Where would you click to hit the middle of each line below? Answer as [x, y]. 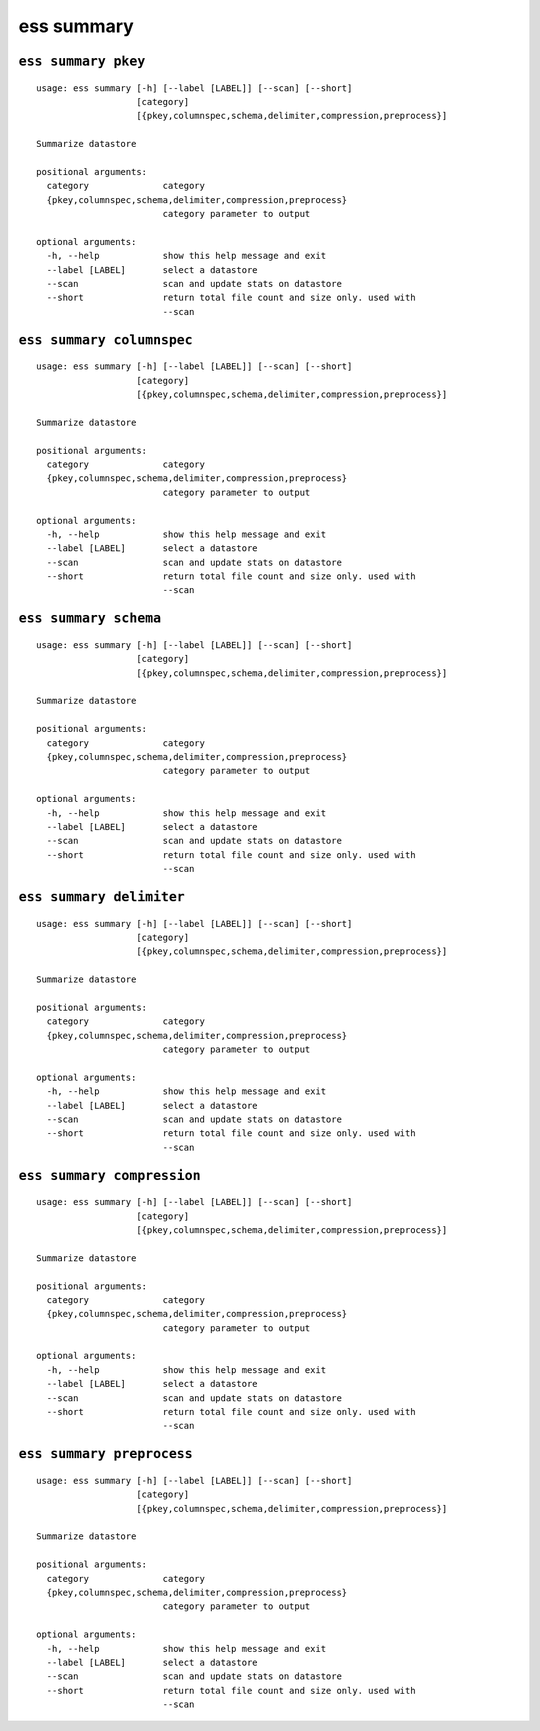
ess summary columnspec [106, 339]
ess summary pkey [82, 61]
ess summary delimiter [101, 896]
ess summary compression [109, 1175]
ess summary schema [90, 618]
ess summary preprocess [106, 1454]
